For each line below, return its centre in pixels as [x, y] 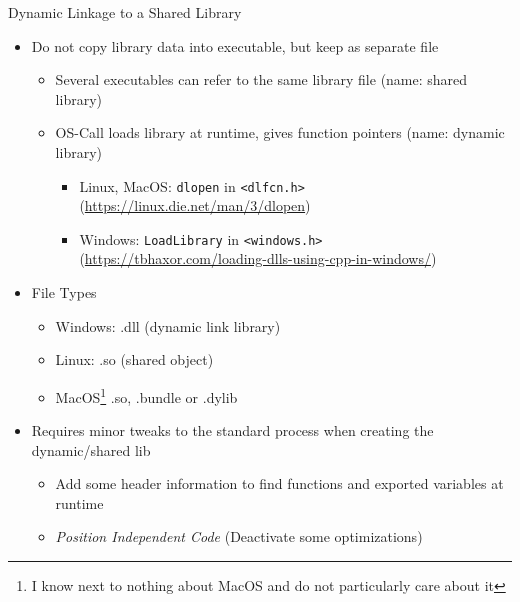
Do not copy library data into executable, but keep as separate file [235, 45]
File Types [64, 292]
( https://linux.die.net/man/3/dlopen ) [195, 205]
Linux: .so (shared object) [134, 359]
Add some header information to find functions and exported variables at [279, 483]
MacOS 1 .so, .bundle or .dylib [146, 395]
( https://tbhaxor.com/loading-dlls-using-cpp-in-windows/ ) [258, 258]
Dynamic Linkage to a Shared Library [125, 12]
